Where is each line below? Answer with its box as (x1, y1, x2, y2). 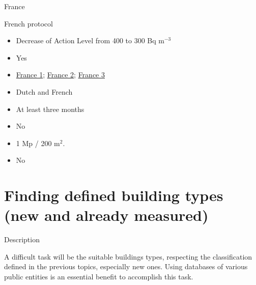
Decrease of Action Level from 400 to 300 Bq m (16, 35, 164, 46)
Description (4, 234, 40, 245)
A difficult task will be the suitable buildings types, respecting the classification (4, 251, 252, 262)
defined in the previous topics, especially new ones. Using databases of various (4, 261, 248, 272)
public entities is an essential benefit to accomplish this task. (4, 271, 193, 282)
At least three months (16, 103, 84, 114)
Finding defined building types (4, 185, 223, 206)
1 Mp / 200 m (16, 137, 60, 148)
